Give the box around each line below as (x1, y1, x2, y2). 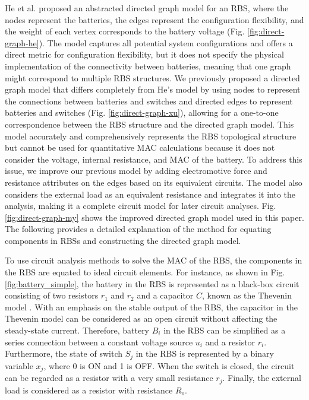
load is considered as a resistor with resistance (5, 383, 173, 396)
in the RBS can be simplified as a (163, 324, 286, 336)
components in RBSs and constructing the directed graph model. (5, 234, 241, 246)
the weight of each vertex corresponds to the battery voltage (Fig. (5, 25, 245, 37)
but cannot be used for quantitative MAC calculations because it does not (5, 141, 275, 154)
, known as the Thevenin (202, 289, 292, 301)
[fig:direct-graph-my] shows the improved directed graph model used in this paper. (5, 211, 304, 223)
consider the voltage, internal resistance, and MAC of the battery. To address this (5, 153, 302, 165)
